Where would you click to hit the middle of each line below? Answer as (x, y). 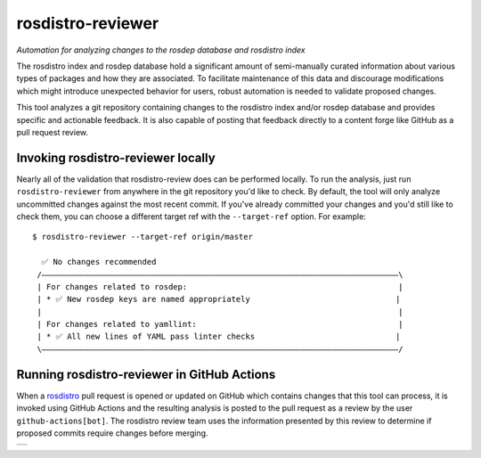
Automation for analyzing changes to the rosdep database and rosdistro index (161, 50)
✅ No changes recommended (99, 262)
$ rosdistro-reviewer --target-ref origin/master (143, 237)
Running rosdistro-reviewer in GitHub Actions (146, 374)
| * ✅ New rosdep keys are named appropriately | (219, 299)
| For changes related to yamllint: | (220, 324)
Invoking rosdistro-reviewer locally (116, 157)
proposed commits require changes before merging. (112, 433)
